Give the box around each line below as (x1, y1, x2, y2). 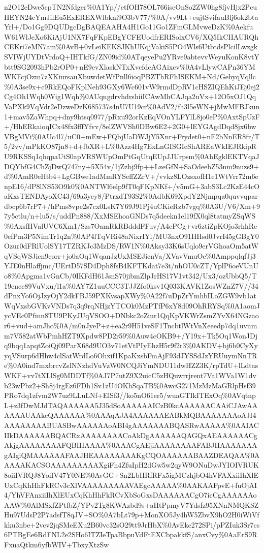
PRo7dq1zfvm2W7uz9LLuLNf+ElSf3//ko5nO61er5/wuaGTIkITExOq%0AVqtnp (4, 390, 256, 401)
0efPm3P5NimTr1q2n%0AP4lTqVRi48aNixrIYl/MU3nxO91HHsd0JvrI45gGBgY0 (4, 230, 259, 241)
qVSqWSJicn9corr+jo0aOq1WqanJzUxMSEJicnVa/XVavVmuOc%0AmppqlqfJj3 (4, 250, 256, 261)
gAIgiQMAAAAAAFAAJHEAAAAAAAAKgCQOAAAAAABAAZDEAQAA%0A (4, 449, 260, 460)
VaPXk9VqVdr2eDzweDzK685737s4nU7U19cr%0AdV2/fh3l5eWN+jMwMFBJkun (4, 101, 260, 111)
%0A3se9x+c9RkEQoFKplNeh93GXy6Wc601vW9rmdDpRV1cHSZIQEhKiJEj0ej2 (4, 81, 260, 91)
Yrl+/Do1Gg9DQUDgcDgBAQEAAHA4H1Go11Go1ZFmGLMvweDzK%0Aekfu (4, 21, 253, 32)
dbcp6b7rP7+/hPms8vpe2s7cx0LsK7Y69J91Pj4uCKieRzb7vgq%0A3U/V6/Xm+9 (4, 200, 260, 211)
